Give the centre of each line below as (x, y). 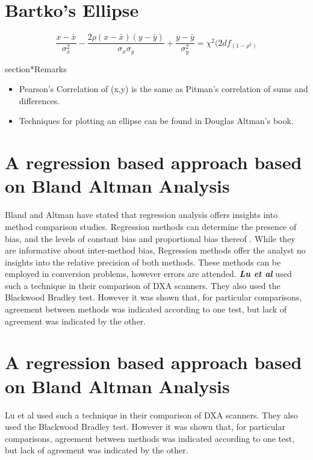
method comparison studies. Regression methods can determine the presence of (151, 226)
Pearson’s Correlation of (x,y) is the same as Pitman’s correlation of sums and (163, 89)
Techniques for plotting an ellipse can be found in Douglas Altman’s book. (156, 121)
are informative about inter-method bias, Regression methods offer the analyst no (155, 250)
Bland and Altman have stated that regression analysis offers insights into (141, 215)
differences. (39, 100)
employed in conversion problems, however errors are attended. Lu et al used (148, 274)
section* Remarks (36, 68)
